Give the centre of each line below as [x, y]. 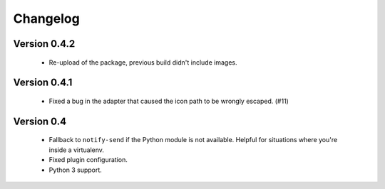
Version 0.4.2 [44, 44]
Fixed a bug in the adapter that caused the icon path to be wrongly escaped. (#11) [169, 101]
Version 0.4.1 [43, 83]
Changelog [46, 18]
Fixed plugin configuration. [88, 160]
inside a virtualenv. [77, 150]
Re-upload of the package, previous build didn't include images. [143, 62]
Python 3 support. [76, 170]
